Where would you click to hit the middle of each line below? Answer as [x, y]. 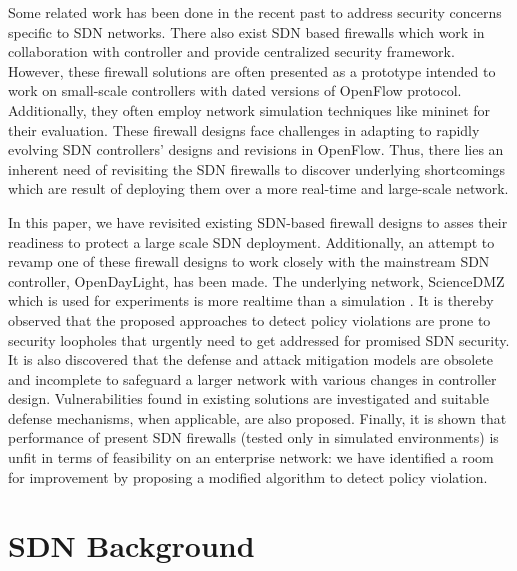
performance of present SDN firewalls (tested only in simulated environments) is [253, 437]
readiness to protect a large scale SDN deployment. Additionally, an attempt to [251, 241]
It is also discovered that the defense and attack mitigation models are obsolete [251, 359]
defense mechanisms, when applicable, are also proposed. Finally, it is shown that [257, 417]
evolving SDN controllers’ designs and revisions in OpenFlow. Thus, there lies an [256, 149]
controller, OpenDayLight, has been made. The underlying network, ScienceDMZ [256, 280]
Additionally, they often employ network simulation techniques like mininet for [249, 109]
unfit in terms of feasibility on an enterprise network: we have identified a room [251, 457]
